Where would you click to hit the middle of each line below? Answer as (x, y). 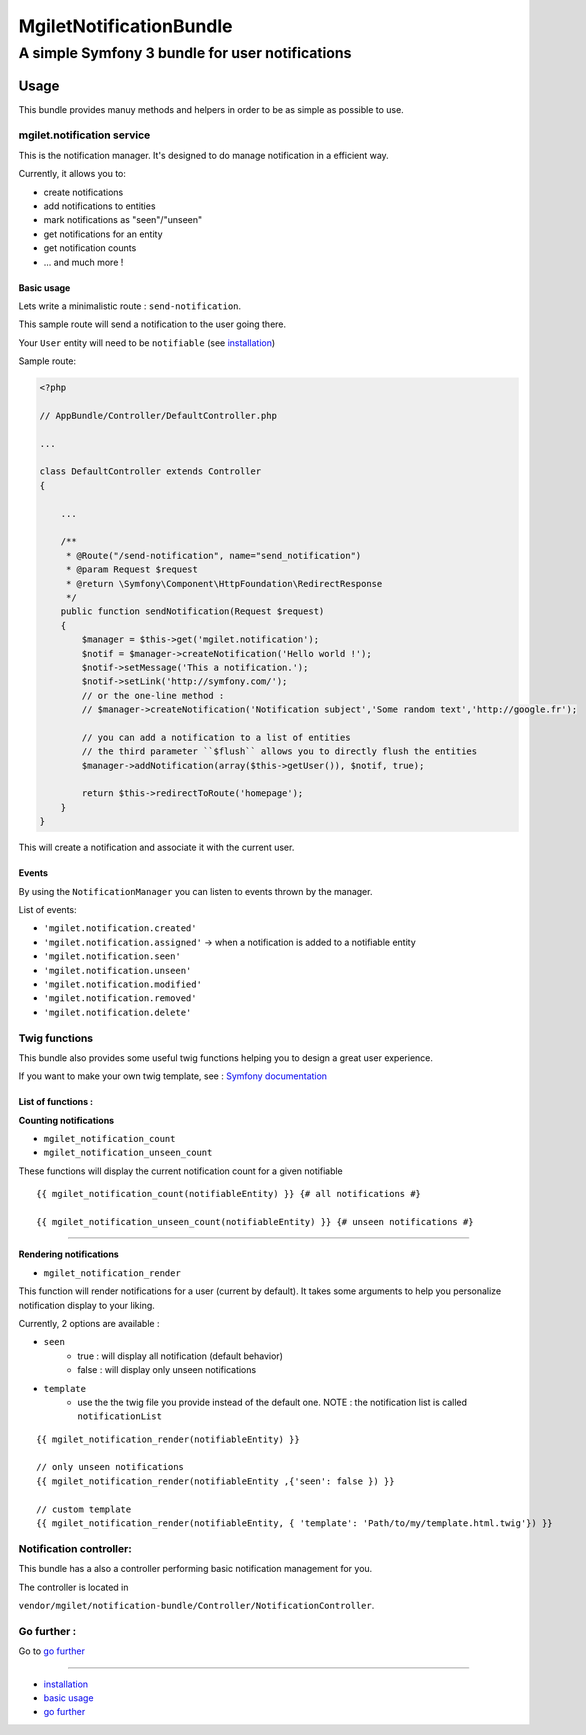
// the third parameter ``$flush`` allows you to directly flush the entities (279, 751)
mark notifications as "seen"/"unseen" (123, 220)
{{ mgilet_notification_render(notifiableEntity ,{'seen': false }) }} (215, 1481)
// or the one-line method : (153, 695)
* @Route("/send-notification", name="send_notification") (213, 555)
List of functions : (56, 1102)
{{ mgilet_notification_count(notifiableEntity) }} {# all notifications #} (229, 1194)
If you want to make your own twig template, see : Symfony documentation (173, 1076)
